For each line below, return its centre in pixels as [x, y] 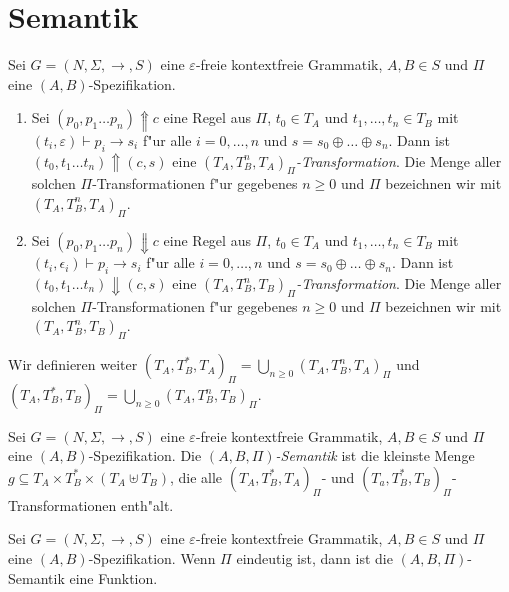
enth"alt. [147, 504]
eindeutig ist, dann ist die [314, 557]
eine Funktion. [113, 577]
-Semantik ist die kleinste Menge [375, 455]
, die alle [196, 476]
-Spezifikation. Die [145, 455]
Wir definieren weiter [73, 364]
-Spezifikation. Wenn [152, 557]
